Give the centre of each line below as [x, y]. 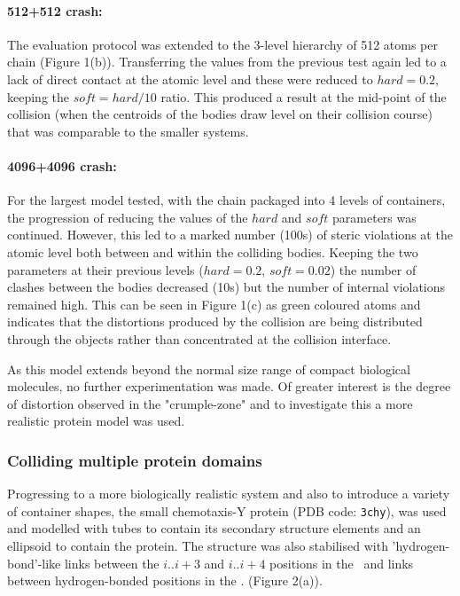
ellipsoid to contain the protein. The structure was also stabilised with [198, 545]
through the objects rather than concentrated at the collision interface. [199, 338]
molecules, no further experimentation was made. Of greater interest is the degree [229, 386]
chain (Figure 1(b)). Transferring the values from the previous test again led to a [227, 62]
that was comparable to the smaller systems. [128, 131]
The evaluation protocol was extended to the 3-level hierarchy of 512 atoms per [222, 44]
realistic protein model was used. [96, 421]
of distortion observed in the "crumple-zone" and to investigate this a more [210, 403]
